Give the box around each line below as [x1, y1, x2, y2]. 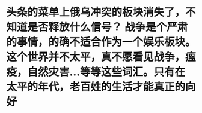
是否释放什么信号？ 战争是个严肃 [27, 20, 188, 34]
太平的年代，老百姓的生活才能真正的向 [6, 80, 197, 94]
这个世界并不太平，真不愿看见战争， [6, 50, 186, 64]
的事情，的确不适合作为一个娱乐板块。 [6, 35, 197, 49]
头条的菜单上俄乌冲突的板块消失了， [6, 5, 186, 19]
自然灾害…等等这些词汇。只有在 [27, 65, 186, 79]
